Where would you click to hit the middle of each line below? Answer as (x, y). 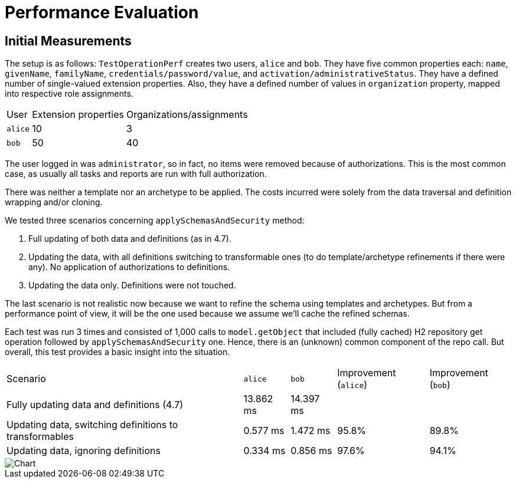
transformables (40, 437)
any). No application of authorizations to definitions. (129, 267)
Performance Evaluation (102, 12)
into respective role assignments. (69, 94)
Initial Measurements (68, 41)
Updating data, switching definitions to (92, 425)
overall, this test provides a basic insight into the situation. (117, 352)
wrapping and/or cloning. (54, 202)
